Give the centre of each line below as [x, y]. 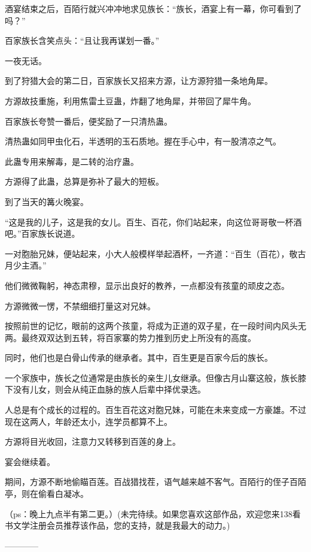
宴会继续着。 [30, 461]
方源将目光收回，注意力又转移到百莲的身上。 [93, 441]
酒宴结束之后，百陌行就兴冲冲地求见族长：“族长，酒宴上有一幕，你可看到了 [153, 8]
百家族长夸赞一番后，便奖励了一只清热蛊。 [89, 121]
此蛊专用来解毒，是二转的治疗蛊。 [72, 161]
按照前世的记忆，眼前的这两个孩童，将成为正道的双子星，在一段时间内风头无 [155, 326]
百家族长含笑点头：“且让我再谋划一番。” [82, 40]
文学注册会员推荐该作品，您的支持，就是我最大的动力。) [121, 525]
